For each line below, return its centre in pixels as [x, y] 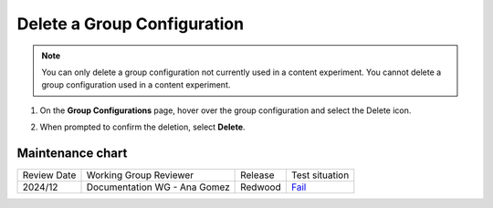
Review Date [49, 175]
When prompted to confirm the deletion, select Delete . [142, 127]
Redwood [261, 187]
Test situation [320, 175]
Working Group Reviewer [140, 175]
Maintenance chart [72, 153]
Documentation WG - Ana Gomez [158, 187]
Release [257, 175]
